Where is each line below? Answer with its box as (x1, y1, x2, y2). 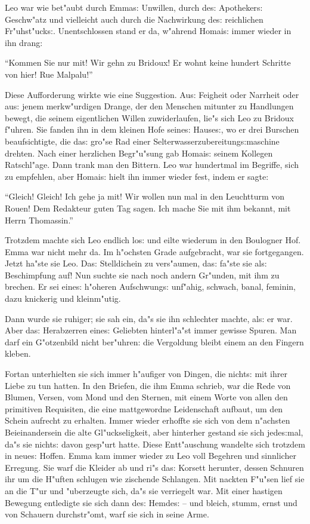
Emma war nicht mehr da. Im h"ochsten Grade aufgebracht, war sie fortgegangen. (5, 245, 304, 258)
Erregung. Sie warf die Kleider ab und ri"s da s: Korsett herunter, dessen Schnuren (5, 461, 304, 473)
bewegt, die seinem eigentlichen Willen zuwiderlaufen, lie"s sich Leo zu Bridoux (5, 111, 294, 124)
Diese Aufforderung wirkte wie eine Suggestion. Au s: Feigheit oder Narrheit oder (5, 88, 299, 100)
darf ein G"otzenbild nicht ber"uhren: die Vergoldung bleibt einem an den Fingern (5, 335, 304, 348)
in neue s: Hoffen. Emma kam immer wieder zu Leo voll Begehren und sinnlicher (5, 449, 296, 462)
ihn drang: (5, 36, 43, 48)
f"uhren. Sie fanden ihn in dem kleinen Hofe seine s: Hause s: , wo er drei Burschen (5, 123, 299, 136)
